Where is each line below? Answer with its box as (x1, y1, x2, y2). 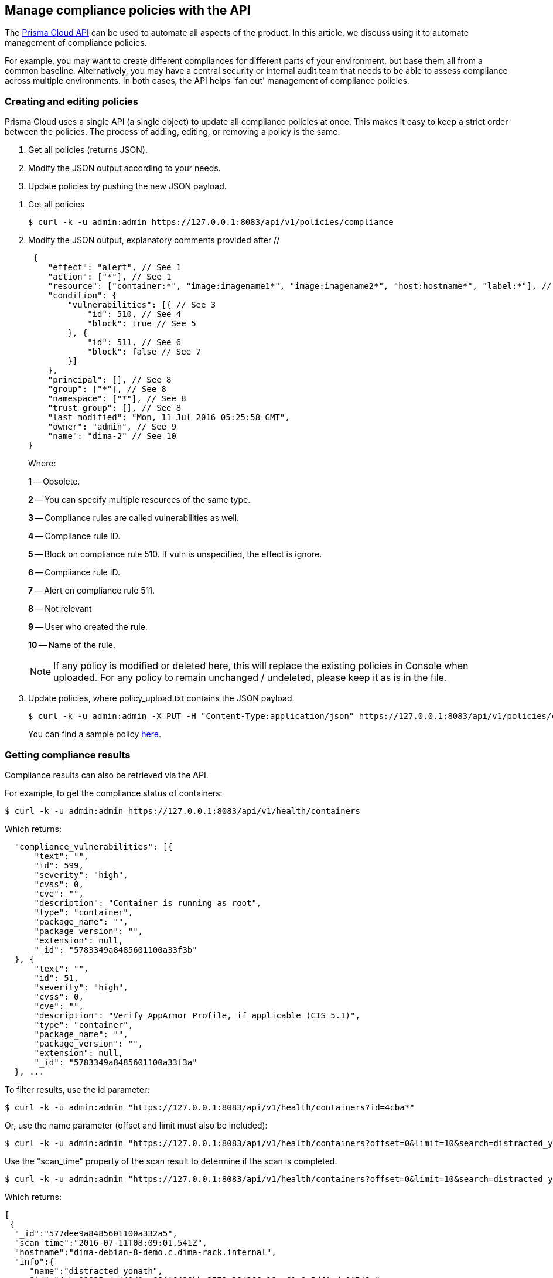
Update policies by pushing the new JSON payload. (28, 181, 227, 192)
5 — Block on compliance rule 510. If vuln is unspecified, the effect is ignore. (28, 549, 322, 560)
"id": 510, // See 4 (87, 309, 182, 319)
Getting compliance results (5, 748, 131, 761)
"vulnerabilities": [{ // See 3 (67, 300, 216, 310)
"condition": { (47, 291, 117, 301)
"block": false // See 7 (87, 347, 202, 357)
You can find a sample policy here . (28, 729, 161, 739)
